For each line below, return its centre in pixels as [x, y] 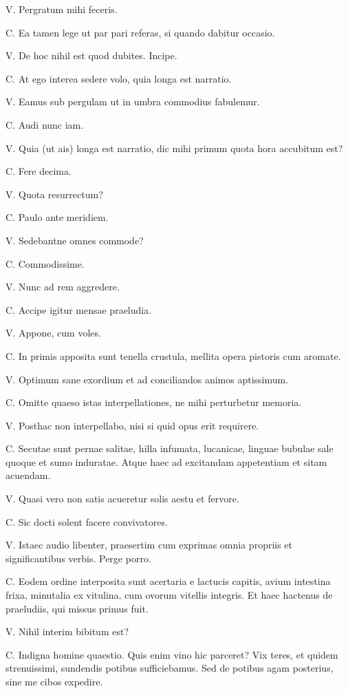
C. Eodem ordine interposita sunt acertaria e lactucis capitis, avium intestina [168, 581]
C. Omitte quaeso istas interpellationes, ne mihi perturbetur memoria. [154, 402]
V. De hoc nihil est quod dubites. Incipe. [91, 55]
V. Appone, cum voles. [53, 333]
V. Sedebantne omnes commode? [75, 240]
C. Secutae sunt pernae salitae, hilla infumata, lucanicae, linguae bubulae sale [170, 448]
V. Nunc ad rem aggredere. [63, 287]
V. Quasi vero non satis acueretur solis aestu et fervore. [122, 499]
